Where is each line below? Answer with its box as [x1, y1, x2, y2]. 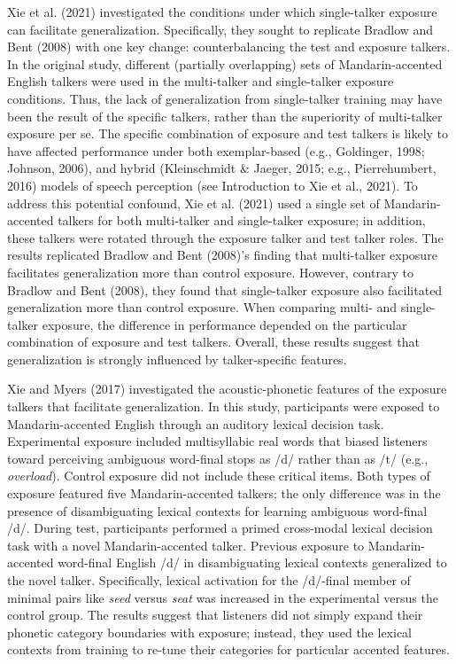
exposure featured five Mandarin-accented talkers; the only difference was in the [7, 484, 441, 503]
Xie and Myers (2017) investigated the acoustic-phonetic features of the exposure [7, 379, 447, 398]
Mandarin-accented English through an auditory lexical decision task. [7, 414, 384, 433]
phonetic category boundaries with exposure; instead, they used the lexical [7, 622, 413, 641]
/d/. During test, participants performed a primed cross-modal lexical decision [7, 519, 433, 537]
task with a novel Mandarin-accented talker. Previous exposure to [7, 535, 365, 554]
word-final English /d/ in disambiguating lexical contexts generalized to [58, 553, 447, 572]
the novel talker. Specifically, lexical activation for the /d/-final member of [7, 571, 411, 589]
